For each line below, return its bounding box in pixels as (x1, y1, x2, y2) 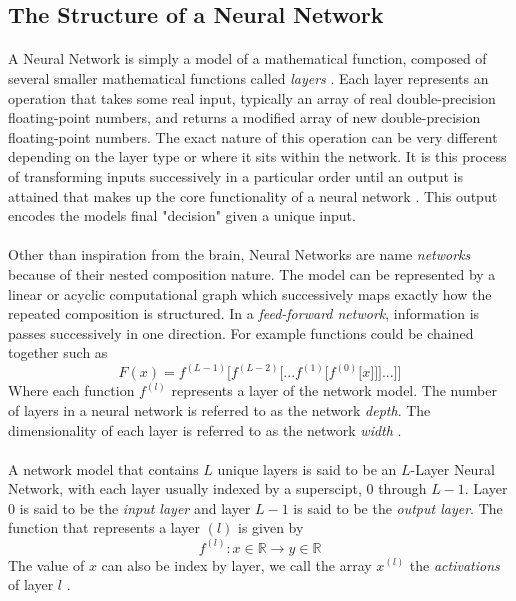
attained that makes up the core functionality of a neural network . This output (8, 185, 498, 206)
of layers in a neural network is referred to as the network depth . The (8, 399, 431, 420)
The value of (8, 554, 85, 575)
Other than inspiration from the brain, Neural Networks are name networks (8, 244, 471, 265)
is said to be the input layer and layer (19, 497, 251, 518)
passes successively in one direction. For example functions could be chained (8, 322, 474, 343)
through (378, 478, 427, 499)
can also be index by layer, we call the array (101, 554, 372, 575)
